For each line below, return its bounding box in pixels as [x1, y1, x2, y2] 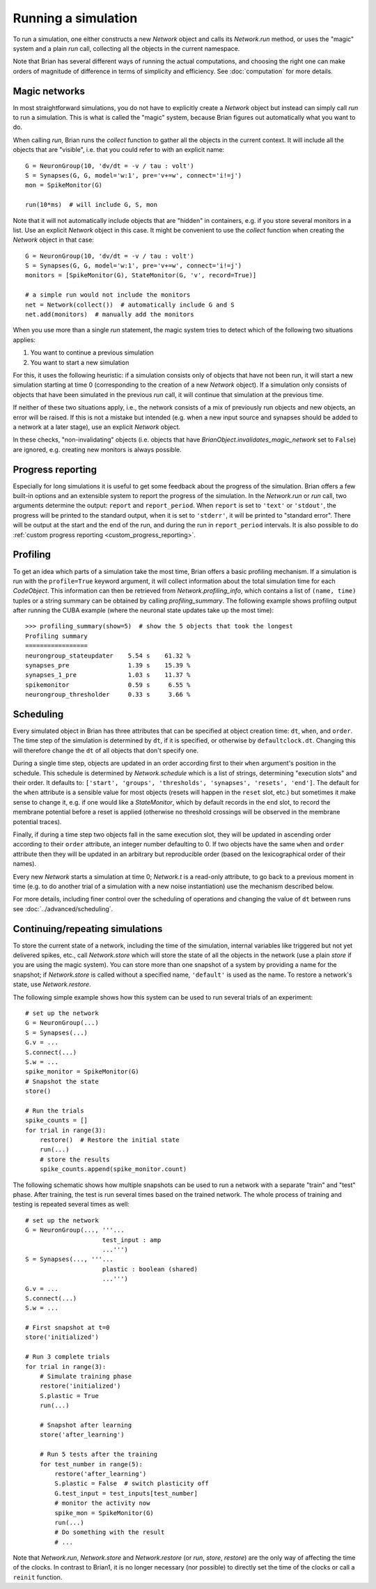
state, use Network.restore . [13, 980, 91, 989]
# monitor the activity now [54, 1499, 150, 1507]
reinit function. [13, 1573, 63, 1581]
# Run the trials [25, 1106, 84, 1115]
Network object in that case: [13, 235, 94, 244]
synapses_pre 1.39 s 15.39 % [25, 662, 191, 669]
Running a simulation [13, 10, 138, 26]
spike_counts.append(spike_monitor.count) [39, 1165, 187, 1173]
